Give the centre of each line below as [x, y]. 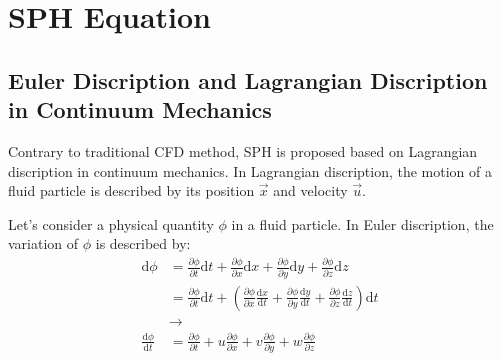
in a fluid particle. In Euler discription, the [362, 223]
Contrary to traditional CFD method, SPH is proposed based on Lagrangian [243, 150]
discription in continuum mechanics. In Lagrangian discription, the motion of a [250, 170]
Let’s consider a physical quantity [111, 223]
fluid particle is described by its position [131, 190]
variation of [43, 243]
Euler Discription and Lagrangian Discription [248, 79]
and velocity [310, 190]
